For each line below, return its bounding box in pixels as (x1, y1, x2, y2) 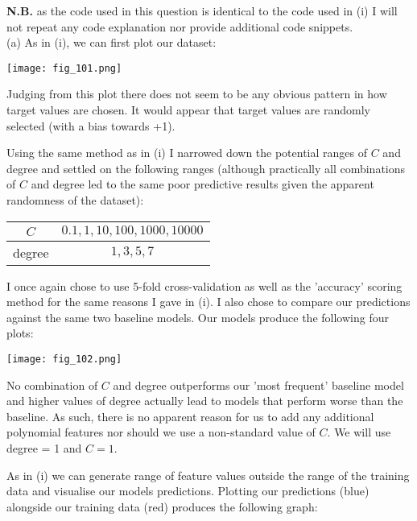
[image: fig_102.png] (6, 353, 122, 365)
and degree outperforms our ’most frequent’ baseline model (113, 376, 404, 393)
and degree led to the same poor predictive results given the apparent (31, 176, 374, 192)
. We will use (327, 424, 391, 440)
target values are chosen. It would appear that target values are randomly (6, 101, 370, 118)
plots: (6, 325, 34, 341)
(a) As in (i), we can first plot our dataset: (6, 34, 217, 51)
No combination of (6, 376, 98, 393)
